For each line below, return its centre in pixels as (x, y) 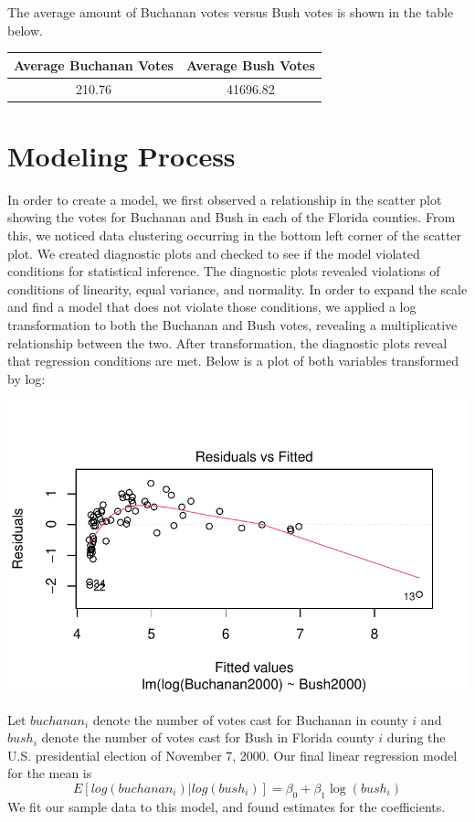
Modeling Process (121, 155)
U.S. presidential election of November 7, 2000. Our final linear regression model (232, 755)
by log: (26, 378)
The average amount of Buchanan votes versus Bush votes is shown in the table (231, 12)
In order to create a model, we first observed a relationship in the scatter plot (225, 199)
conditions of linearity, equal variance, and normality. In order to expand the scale (237, 288)
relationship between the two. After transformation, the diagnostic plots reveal (227, 342)
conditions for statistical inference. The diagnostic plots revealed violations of (224, 271)
